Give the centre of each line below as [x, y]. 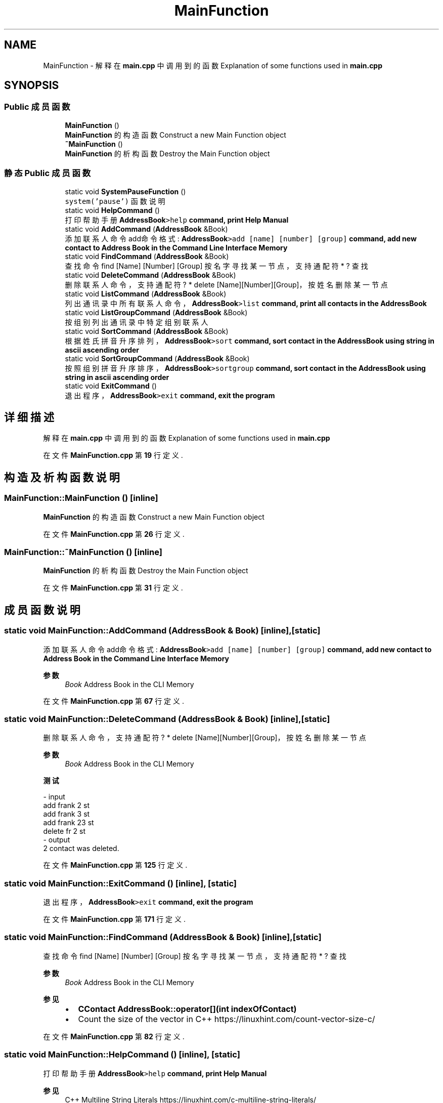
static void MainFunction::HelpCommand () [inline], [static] [122, 1055]
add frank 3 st [67, 814]
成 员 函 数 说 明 [42, 610]
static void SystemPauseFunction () [125, 191]
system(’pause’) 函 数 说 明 [115, 201]
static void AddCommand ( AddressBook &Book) [146, 229]
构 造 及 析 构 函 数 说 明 [62, 477]
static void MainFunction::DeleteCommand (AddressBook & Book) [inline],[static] [167, 719]
